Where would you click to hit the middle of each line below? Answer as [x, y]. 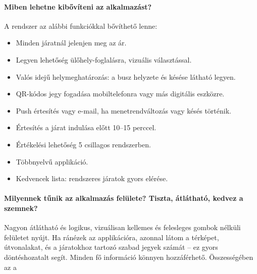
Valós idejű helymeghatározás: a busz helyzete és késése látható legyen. [126, 76]
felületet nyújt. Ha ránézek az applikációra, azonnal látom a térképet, [112, 237]
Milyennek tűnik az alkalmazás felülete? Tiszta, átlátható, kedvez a [124, 198]
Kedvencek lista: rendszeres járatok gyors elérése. [92, 178]
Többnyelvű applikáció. [52, 161]
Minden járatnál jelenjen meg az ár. [71, 43]
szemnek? [21, 208]
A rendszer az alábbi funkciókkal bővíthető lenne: [81, 25]
